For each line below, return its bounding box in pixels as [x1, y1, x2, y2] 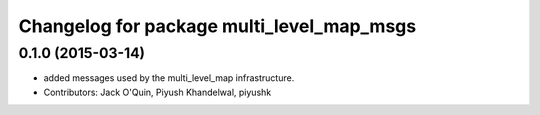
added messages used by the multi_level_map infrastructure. [43, 72, 295, 84]
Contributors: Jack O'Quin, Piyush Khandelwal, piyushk [43, 86, 272, 98]
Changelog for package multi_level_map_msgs [18, 15, 417, 37]
